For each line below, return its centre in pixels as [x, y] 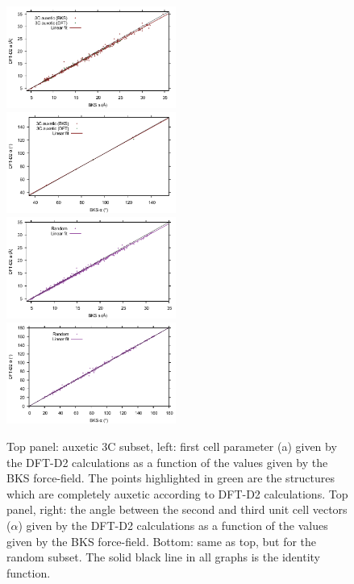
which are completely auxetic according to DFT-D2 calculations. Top [177, 493]
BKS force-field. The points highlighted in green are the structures [171, 478]
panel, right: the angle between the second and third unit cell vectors [177, 509]
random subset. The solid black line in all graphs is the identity [163, 557]
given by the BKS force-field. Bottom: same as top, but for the [162, 541]
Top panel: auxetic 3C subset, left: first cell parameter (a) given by [172, 446]
